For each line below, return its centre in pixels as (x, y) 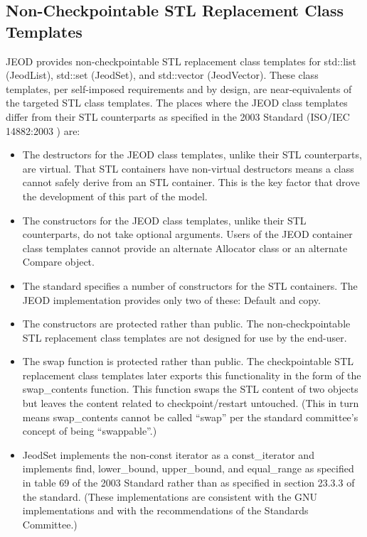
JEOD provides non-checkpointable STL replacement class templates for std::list (181, 61)
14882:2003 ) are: (43, 130)
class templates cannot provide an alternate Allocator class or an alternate (185, 248)
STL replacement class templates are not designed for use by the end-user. (185, 337)
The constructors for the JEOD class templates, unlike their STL (164, 220)
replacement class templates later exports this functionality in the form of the (192, 375)
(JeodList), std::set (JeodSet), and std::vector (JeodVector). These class (162, 75)
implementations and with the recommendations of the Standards (165, 510)
